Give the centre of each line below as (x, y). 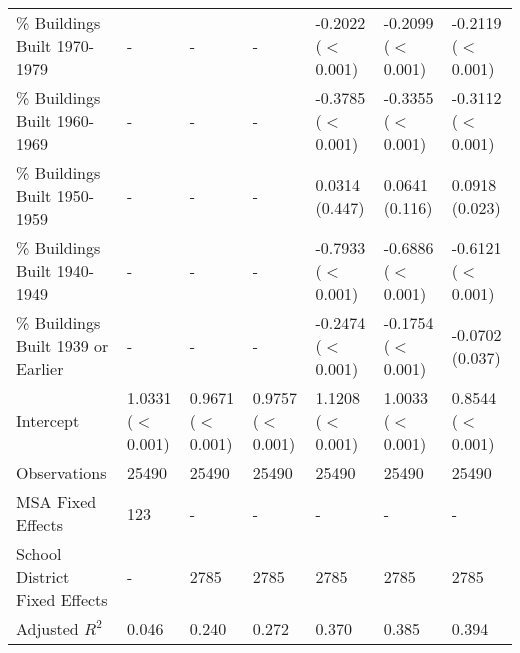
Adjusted (47, 628)
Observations (61, 472)
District (43, 576)
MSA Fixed (56, 501)
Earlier (40, 368)
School (39, 553)
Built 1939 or (62, 345)
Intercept (48, 420)
